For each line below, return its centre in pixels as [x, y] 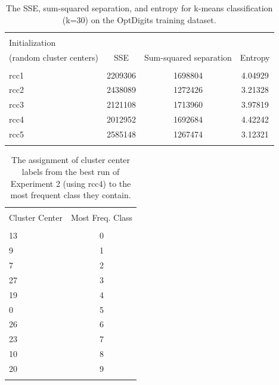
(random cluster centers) [54, 57]
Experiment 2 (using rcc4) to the [71, 183]
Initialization [32, 42]
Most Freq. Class [102, 217]
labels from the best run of [71, 171]
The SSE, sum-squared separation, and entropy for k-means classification [139, 8]
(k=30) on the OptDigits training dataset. [139, 19]
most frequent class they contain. [71, 195]
